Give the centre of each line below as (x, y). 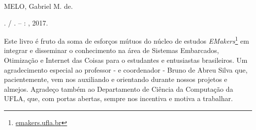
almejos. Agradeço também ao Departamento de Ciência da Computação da (119, 89)
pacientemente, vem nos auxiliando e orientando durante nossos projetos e (116, 79)
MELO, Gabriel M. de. (38, 6)
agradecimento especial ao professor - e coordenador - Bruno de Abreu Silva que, (126, 69)
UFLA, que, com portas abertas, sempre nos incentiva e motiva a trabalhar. (118, 98)
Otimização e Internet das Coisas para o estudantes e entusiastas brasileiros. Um (126, 60)
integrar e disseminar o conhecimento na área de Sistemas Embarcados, (112, 50)
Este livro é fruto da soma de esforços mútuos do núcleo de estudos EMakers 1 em (127, 40)
